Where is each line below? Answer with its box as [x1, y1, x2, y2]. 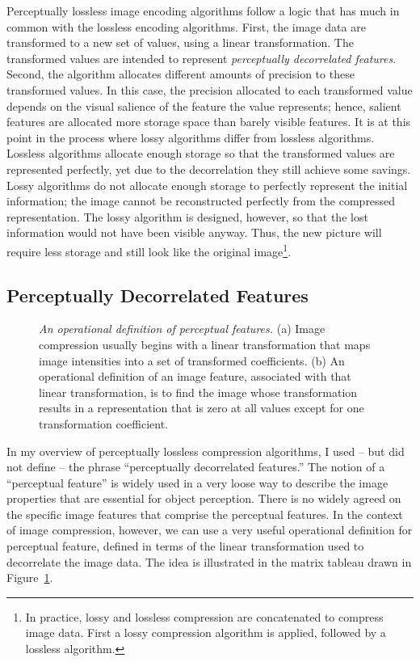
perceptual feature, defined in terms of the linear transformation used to [6, 538, 364, 554]
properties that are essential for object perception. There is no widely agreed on [6, 490, 401, 507]
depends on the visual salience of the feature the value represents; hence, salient [6, 97, 401, 114]
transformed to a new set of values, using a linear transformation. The [6, 34, 354, 51]
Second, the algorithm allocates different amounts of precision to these [6, 65, 355, 82]
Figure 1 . [6, 569, 53, 586]
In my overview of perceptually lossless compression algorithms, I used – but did [6, 442, 405, 459]
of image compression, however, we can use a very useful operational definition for [6, 521, 413, 538]
